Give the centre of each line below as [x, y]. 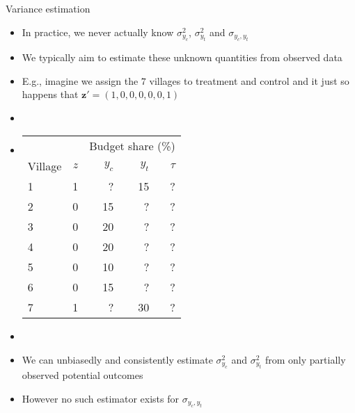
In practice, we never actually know [98, 32]
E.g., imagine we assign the [80, 80]
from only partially [305, 359]
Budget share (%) [132, 146]
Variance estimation [48, 8]
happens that [50, 94]
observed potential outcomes [82, 375]
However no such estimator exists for [100, 398]
